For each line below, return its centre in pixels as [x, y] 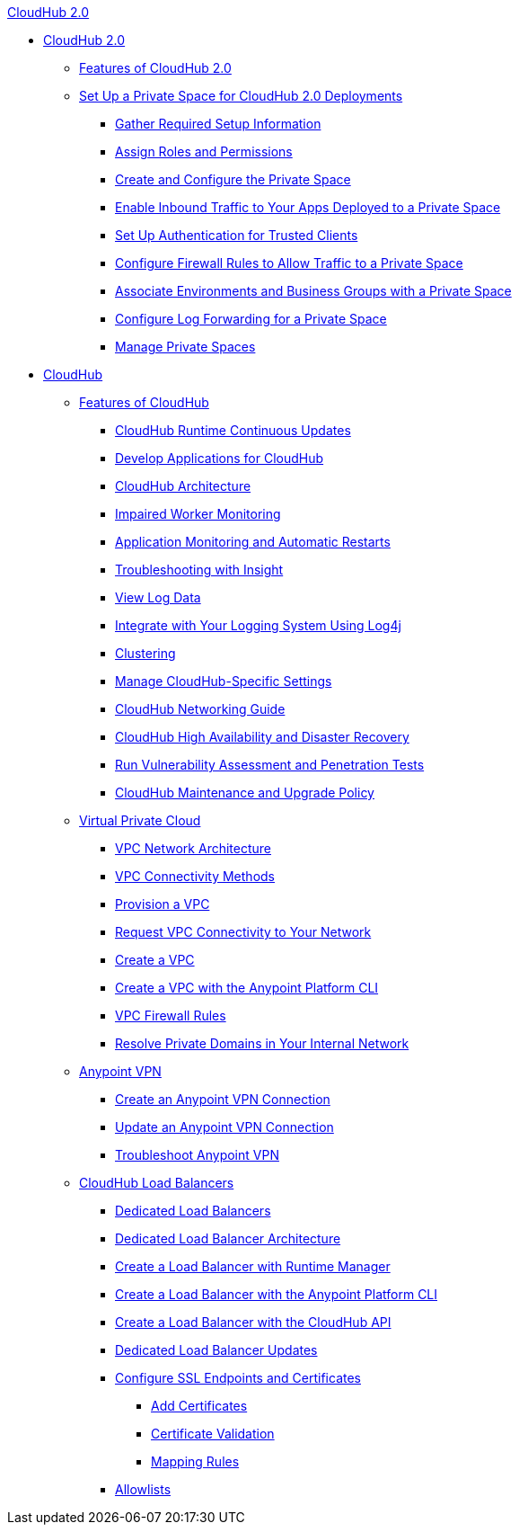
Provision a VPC [163, 904]
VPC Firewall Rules [171, 1015]
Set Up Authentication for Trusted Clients [237, 235]
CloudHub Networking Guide [200, 709]
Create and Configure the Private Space [233, 179]
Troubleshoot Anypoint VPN [197, 1155]
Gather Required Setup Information [218, 124]
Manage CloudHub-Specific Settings [224, 681]
